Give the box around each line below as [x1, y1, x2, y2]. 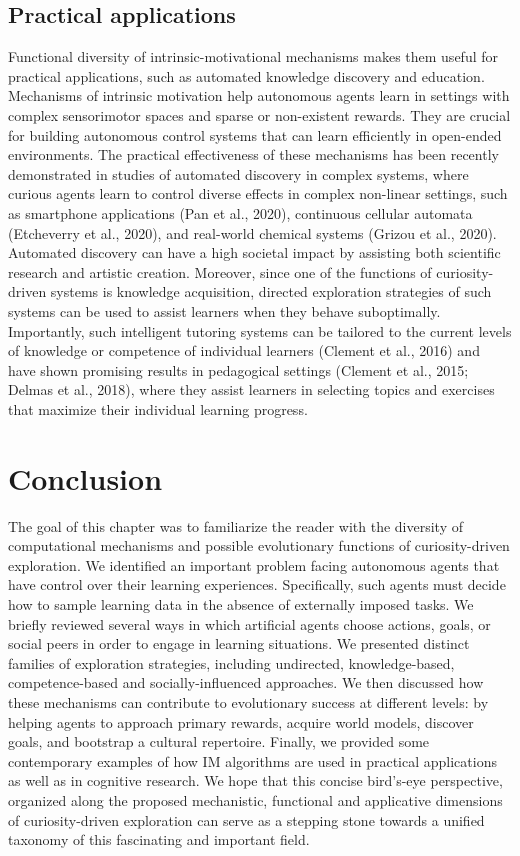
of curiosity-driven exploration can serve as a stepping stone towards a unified [8, 809, 485, 830]
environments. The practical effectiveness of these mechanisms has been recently [8, 144, 499, 165]
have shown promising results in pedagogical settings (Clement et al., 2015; [8, 359, 469, 380]
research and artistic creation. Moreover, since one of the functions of [8, 261, 432, 282]
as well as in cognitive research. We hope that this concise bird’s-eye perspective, [8, 770, 503, 791]
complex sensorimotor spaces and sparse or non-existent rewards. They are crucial [8, 104, 511, 125]
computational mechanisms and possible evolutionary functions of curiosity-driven [8, 535, 510, 556]
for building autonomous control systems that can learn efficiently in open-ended [8, 124, 502, 145]
